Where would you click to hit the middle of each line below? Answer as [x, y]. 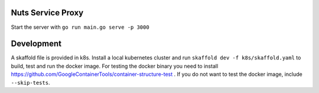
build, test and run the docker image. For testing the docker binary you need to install [115, 66]
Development [36, 44]
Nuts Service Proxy [47, 13]
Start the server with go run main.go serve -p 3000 [80, 27]
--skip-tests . [30, 82]
